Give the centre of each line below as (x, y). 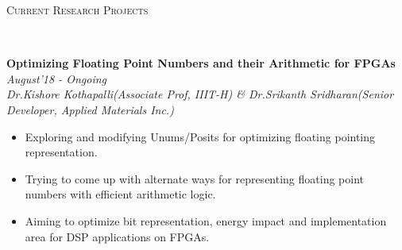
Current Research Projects (77, 10)
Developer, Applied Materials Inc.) (90, 109)
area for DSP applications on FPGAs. (117, 236)
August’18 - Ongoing (56, 78)
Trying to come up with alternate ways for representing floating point (194, 178)
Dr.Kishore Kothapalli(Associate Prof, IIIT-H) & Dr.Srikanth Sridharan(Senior (200, 94)
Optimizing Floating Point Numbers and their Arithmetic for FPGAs (201, 63)
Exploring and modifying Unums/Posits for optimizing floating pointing (200, 136)
